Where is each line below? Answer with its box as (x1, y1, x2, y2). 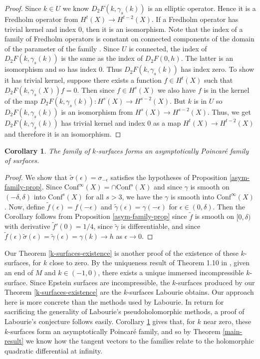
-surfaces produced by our (176, 277, 255, 287)
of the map (4, 95, 38, 106)
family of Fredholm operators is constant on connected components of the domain (4, 33, 255, 44)
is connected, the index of (129, 43, 207, 53)
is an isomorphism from (61, 106, 133, 117)
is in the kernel (204, 84, 250, 95)
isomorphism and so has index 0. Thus (4, 64, 122, 74)
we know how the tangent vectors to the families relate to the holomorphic (25, 336, 254, 346)
